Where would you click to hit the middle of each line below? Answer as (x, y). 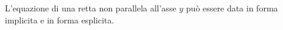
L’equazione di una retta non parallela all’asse (91, 8)
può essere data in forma (232, 8)
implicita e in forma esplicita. (60, 19)
